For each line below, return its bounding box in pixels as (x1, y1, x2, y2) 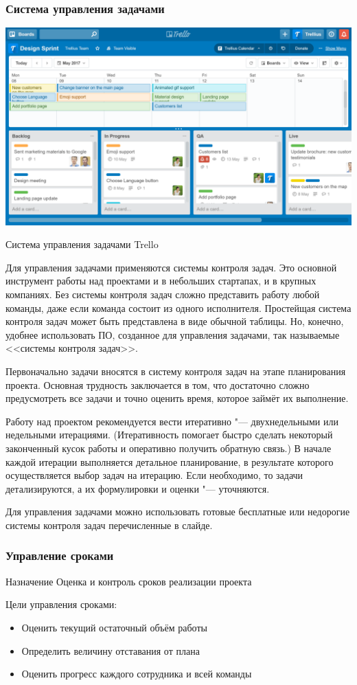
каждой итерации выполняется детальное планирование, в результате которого (5, 454, 334, 469)
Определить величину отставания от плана (21, 643, 200, 658)
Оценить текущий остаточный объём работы (21, 620, 207, 634)
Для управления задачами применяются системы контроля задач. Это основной (5, 260, 337, 274)
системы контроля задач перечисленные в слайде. (5, 517, 213, 532)
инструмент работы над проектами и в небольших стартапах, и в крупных (5, 273, 316, 288)
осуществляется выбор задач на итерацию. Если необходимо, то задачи (5, 468, 303, 482)
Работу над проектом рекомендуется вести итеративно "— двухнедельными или (5, 414, 338, 428)
